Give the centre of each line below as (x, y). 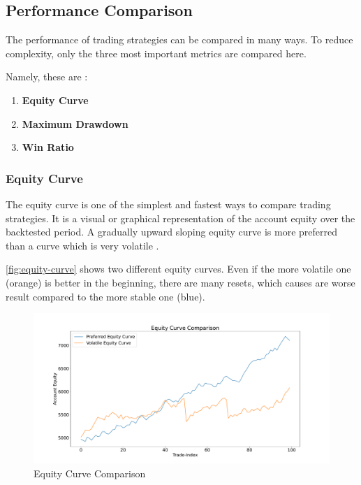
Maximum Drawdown (75, 123)
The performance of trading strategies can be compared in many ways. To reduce (179, 39)
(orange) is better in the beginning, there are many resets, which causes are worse (180, 282)
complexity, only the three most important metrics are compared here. (156, 53)
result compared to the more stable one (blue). (105, 296)
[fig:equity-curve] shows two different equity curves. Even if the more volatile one (178, 269)
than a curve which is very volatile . (82, 245)
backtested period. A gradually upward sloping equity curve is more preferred (172, 232)
